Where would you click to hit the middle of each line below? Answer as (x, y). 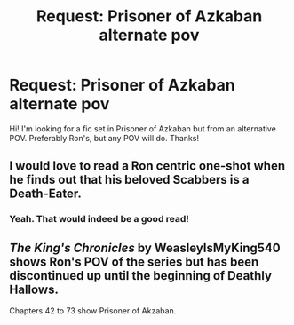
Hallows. (34, 289)
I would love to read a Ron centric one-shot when (147, 166)
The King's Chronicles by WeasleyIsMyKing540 (145, 247)
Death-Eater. (45, 194)
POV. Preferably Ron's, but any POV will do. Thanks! (104, 138)
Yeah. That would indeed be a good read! (99, 219)
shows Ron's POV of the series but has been (134, 262)
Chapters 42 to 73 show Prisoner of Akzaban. (93, 311)
